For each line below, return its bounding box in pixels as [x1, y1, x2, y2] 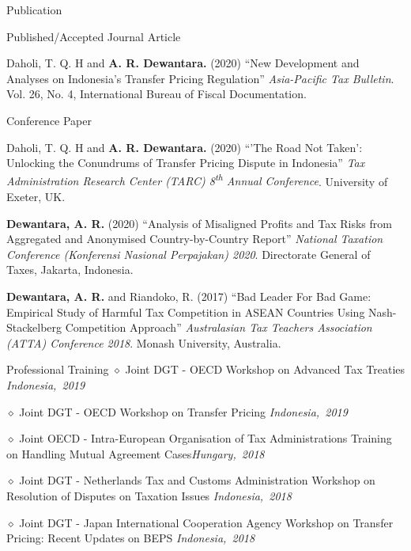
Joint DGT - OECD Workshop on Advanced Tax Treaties [125, 361, 405, 378]
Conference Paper [6, 112, 92, 128]
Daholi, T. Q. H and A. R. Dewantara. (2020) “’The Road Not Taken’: [6, 139, 363, 155]
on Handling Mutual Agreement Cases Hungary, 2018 [6, 445, 265, 462]
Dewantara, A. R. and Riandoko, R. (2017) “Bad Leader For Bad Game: [6, 287, 371, 304]
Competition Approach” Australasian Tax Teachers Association [65, 319, 372, 336]
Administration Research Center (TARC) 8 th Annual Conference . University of [6, 170, 388, 189]
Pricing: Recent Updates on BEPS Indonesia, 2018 [6, 530, 255, 546]
